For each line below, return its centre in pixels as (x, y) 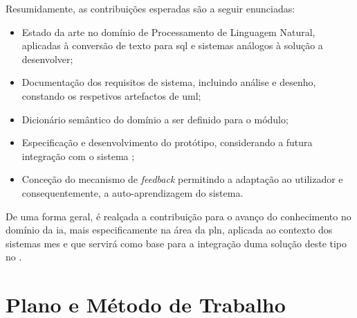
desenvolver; (47, 59)
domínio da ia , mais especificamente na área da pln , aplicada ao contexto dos (169, 230)
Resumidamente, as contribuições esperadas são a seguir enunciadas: (150, 8)
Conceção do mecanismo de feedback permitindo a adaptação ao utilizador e (182, 179)
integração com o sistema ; (78, 156)
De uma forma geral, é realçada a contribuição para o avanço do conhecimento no (178, 216)
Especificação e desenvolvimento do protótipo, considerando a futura (167, 142)
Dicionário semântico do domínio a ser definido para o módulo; (155, 119)
